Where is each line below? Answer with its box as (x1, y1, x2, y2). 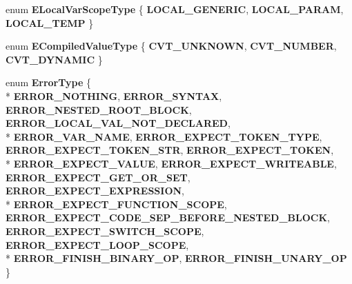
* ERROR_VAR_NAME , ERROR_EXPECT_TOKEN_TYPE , (6, 129, 322, 143)
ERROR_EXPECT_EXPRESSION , (6, 183, 184, 198)
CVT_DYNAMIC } (6, 52, 103, 66)
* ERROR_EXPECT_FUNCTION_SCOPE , (6, 196, 227, 211)
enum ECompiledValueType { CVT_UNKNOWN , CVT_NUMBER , (6, 39, 337, 53)
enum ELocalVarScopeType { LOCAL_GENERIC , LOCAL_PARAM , (6, 2, 344, 16)
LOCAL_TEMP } (6, 15, 94, 30)
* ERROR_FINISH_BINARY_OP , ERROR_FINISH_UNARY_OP (6, 251, 347, 265)
